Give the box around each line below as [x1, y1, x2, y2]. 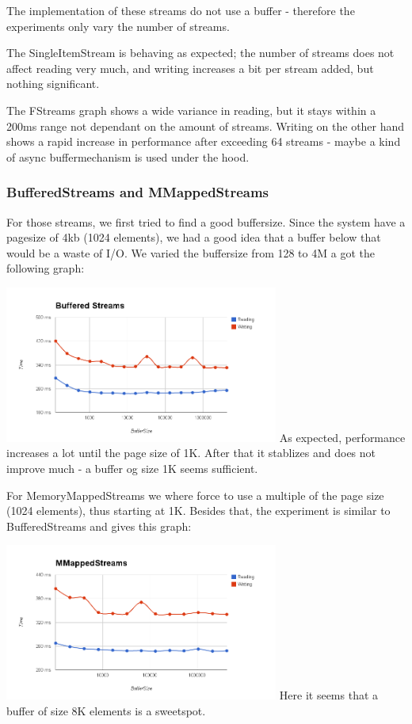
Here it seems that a [279, 687, 379, 703]
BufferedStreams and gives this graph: [6, 517, 192, 534]
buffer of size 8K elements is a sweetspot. [6, 702, 206, 718]
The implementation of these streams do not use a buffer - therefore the [6, 2, 355, 18]
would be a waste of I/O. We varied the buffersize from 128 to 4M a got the [6, 244, 375, 261]
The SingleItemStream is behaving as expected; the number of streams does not [6, 44, 395, 61]
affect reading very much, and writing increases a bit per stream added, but [6, 59, 374, 76]
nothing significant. [6, 75, 100, 92]
